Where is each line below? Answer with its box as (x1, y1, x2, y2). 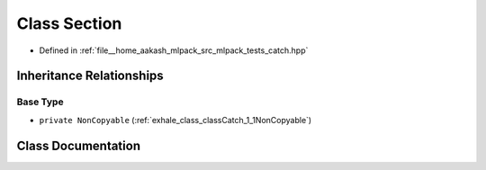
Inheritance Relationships (16, 68, 164, 84)
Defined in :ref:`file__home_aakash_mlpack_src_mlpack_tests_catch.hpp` (39, 45, 309, 56)
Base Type (16, 95, 64, 108)
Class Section (16, 13, 122, 33)
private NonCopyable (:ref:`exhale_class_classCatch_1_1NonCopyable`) (39, 114, 312, 125)
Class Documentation (16, 138, 141, 153)
